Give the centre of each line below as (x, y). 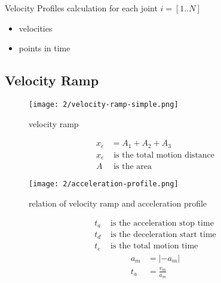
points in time (44, 48)
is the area (133, 167)
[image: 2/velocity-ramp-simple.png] (104, 104)
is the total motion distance (164, 155)
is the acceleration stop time (162, 223)
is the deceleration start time (163, 234)
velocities (36, 28)
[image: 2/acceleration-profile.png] (104, 184)
